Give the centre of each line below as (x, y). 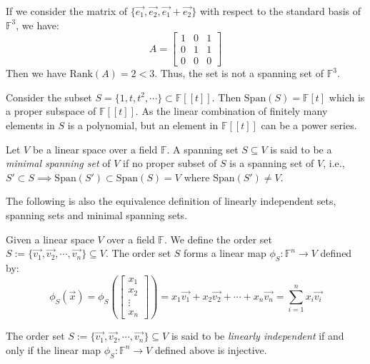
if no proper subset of (170, 163)
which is (347, 97)
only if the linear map (54, 349)
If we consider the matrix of (67, 11)
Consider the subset (49, 97)
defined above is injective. (211, 349)
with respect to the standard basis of (280, 11)
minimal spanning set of (58, 163)
